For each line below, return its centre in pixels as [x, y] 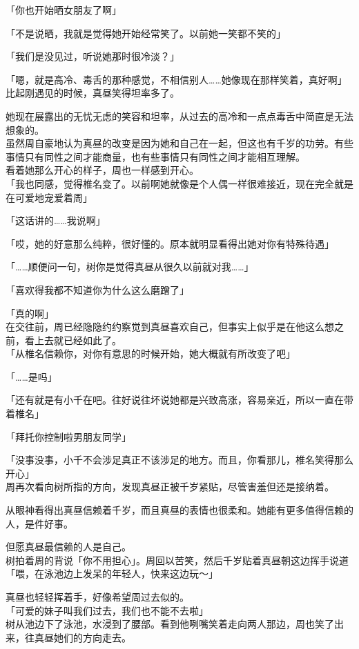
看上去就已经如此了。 [73, 340]
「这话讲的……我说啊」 [56, 220]
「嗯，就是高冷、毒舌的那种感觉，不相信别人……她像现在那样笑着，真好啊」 [176, 79]
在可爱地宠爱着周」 [49, 197]
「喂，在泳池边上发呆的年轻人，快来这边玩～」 [112, 573]
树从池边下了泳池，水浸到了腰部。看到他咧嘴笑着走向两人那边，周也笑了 [170, 624]
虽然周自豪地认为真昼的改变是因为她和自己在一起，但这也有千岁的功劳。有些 [179, 143]
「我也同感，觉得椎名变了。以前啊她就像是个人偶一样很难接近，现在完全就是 [179, 183]
